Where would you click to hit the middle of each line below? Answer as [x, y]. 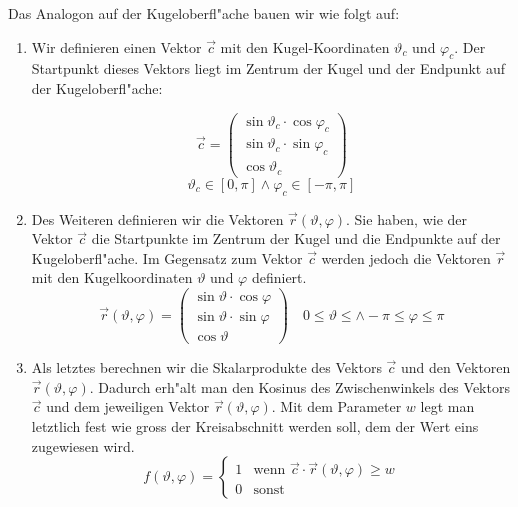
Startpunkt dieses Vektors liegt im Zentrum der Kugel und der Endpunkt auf [268, 68]
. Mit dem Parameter [336, 406]
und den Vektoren [456, 367]
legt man [447, 406]
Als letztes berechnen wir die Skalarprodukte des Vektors [206, 367]
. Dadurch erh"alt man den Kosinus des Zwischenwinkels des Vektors [299, 386]
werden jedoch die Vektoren [406, 257]
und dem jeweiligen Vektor [128, 406]
